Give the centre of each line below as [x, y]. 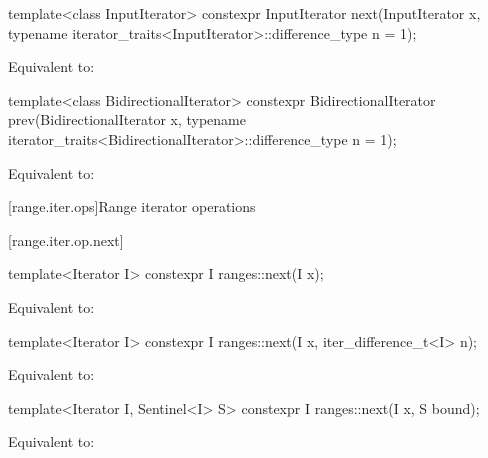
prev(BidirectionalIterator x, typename [127, 119]
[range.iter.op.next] [66, 239]
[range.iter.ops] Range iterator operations [132, 206]
